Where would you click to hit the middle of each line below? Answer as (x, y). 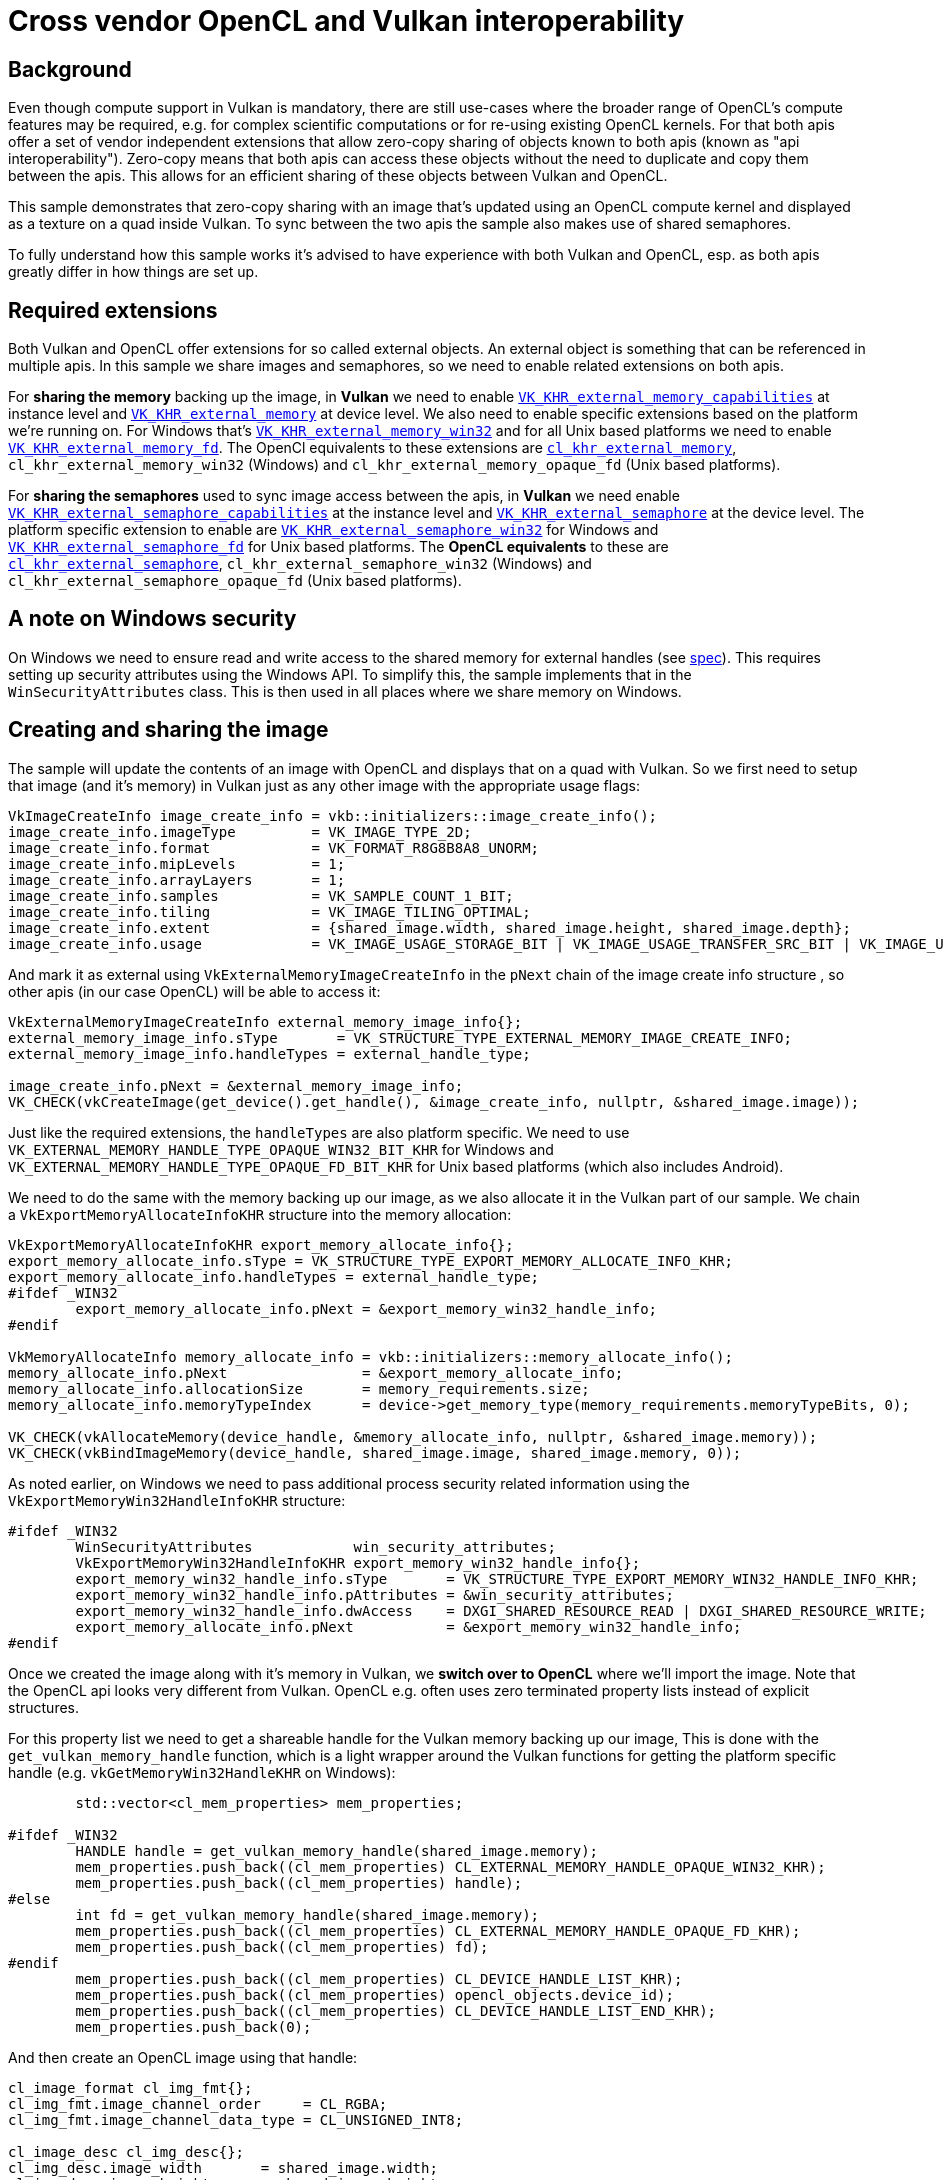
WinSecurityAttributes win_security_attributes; (315, 1546)
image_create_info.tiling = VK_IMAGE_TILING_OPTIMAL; (269, 911)
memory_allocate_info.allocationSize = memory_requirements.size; (299, 1388)
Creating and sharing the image (168, 730)
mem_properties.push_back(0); (193, 2026)
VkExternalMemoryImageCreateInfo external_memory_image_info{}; (265, 1021)
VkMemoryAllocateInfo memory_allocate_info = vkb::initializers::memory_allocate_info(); (370, 1356)
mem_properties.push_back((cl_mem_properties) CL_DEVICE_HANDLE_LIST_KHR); (379, 1978)
